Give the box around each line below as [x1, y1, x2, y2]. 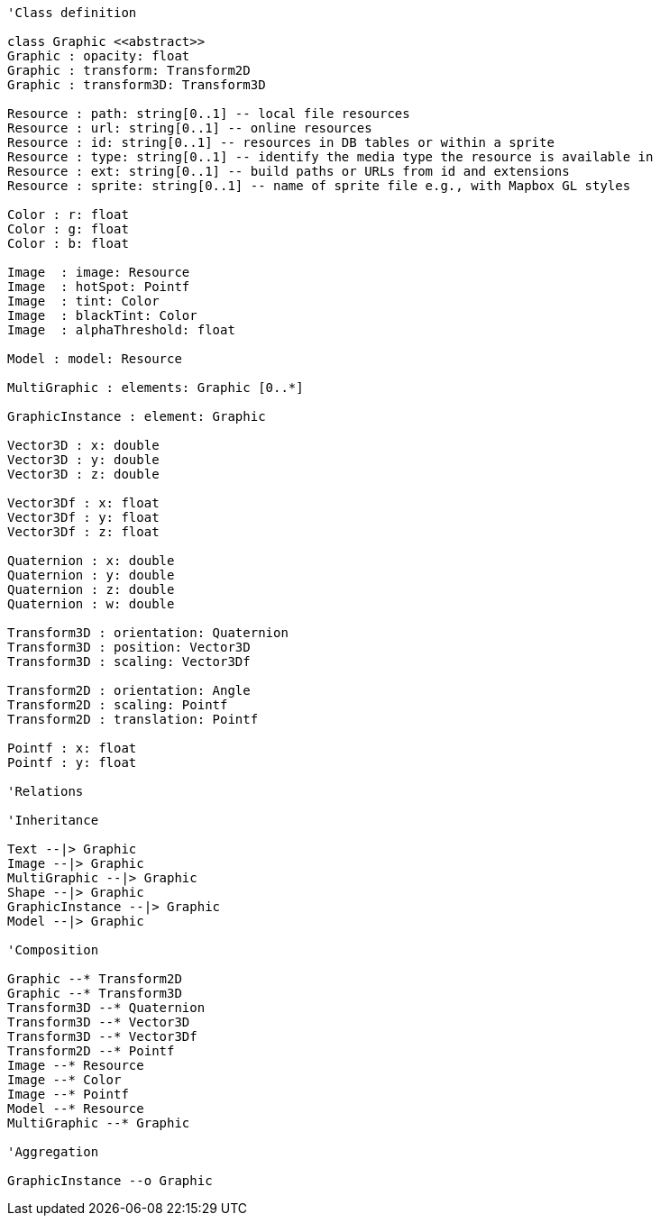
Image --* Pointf [7, 1087, 129, 1101]
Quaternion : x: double [7, 553, 175, 568]
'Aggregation [7, 1145, 99, 1159]
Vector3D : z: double [7, 467, 160, 481]
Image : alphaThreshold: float [7, 323, 235, 337]
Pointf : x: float [7, 741, 137, 755]
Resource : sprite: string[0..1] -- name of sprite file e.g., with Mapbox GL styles [7, 178, 631, 193]
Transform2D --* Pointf [7, 1044, 175, 1058]
